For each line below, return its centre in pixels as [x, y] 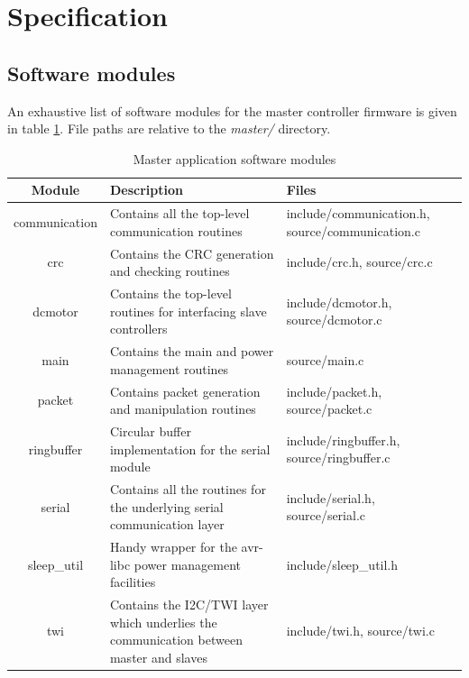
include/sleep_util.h [342, 564]
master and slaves [158, 657]
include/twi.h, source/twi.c [360, 631]
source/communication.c [353, 230]
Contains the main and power [192, 351]
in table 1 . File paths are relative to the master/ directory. [169, 128]
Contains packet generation [185, 391]
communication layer [167, 524]
